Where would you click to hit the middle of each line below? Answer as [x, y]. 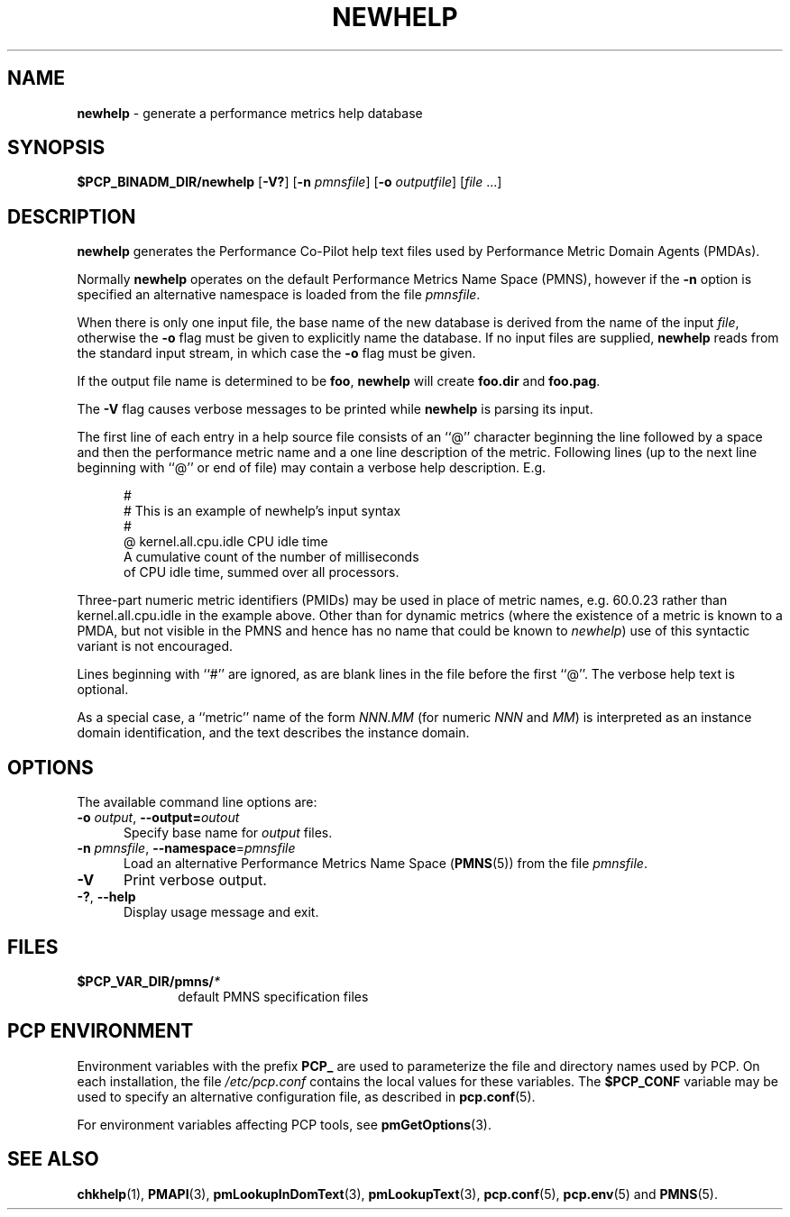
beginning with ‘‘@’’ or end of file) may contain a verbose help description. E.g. [312, 468]
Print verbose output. [195, 880]
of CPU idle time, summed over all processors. [262, 572]
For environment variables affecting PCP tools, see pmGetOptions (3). [284, 1124]
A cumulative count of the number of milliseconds [271, 557]
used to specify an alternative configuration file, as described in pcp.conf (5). [306, 1096]
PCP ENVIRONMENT [101, 1031]
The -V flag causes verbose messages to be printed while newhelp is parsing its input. [335, 409]
